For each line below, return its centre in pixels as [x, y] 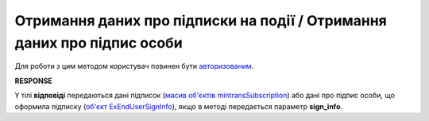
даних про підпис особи [99, 43]
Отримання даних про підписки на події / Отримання [201, 21]
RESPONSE [34, 81]
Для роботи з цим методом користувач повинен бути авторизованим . [134, 66]
